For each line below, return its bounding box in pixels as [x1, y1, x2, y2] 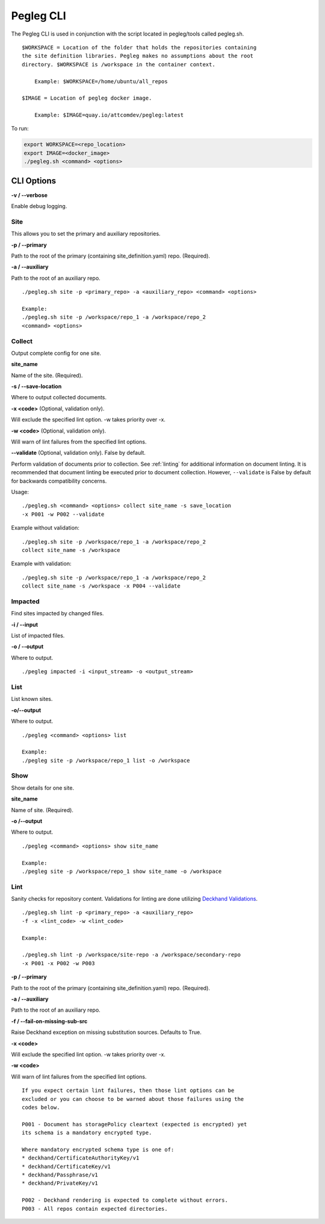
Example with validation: [11, 560, 72, 567]
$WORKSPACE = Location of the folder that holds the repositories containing [22, 44, 257, 51]
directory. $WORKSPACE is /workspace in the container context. [22, 61, 216, 68]
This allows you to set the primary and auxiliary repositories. [11, 230, 161, 238]
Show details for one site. [11, 784, 75, 791]
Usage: [11, 488, 29, 495]
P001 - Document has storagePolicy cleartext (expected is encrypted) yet [22, 1121, 247, 1127]
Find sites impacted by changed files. [11, 610, 104, 617]
